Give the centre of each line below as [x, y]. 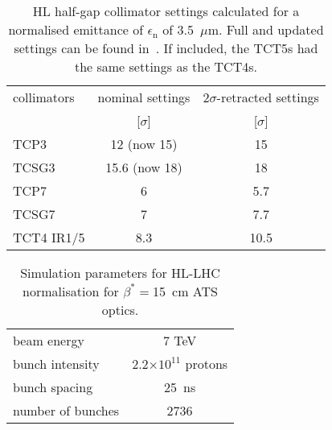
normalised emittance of [76, 29]
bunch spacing [53, 387]
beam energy [49, 340]
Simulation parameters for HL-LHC [120, 273]
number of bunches [66, 410]
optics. [120, 310]
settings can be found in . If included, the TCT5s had [166, 48]
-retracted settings [268, 97]
